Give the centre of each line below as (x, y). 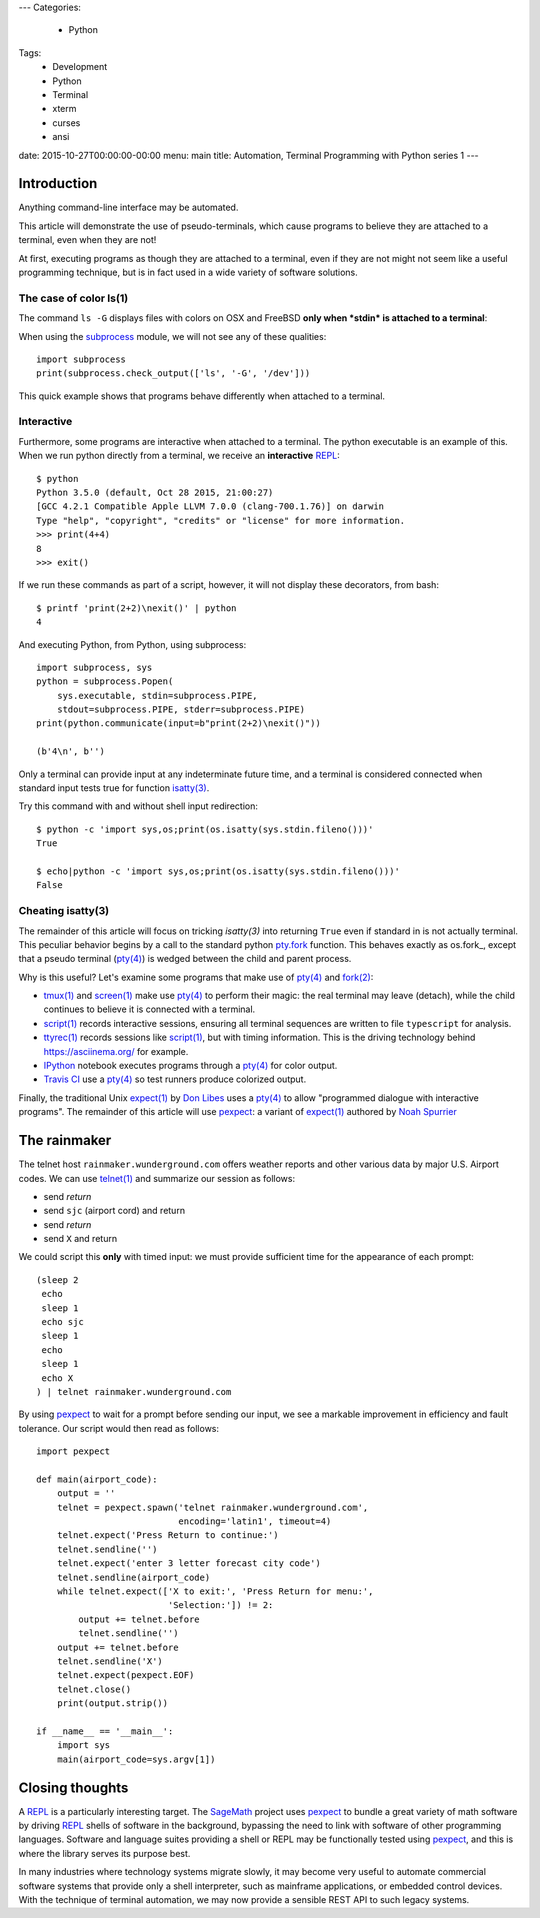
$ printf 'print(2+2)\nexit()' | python (136, 608)
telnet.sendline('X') (110, 1661)
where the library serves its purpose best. (104, 1853)
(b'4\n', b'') (70, 751)
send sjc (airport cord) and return (114, 1211)
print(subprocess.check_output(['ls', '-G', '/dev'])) (173, 373)
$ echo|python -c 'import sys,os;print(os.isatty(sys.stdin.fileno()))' (218, 871)
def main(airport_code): (97, 1479)
